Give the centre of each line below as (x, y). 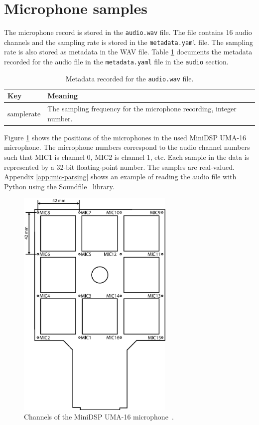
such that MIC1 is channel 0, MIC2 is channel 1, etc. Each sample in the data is (127, 157)
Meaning (63, 96)
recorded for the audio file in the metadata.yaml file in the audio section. (116, 62)
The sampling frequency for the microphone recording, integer (142, 109)
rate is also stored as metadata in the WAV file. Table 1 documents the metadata (128, 52)
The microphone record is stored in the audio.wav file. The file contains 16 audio (128, 32)
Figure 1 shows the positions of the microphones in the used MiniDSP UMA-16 (125, 137)
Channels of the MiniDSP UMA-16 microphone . (99, 417)
